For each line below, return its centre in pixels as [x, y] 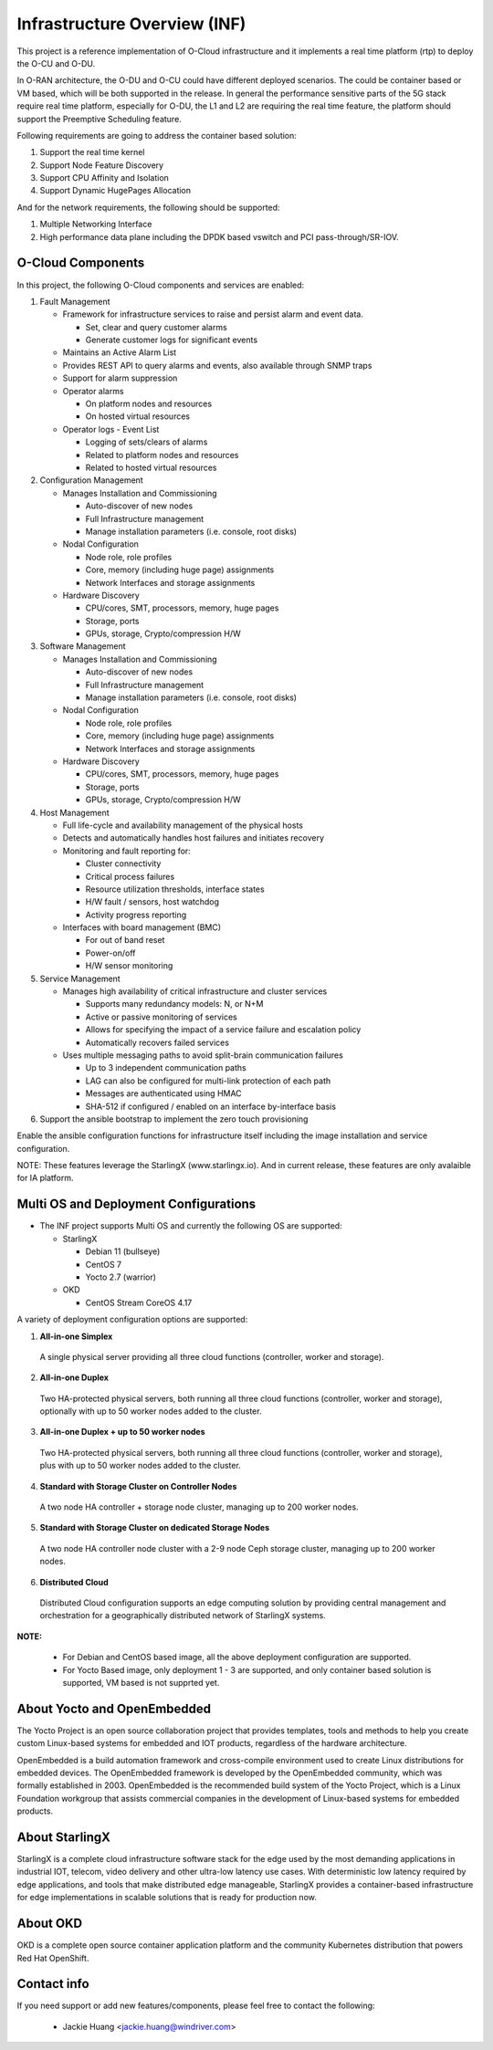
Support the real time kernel [92, 152]
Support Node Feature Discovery [102, 165]
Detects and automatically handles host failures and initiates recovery [193, 838]
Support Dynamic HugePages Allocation [115, 191]
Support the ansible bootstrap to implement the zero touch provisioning [174, 1119]
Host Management [74, 812]
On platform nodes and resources [149, 404]
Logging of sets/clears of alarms [147, 442]
